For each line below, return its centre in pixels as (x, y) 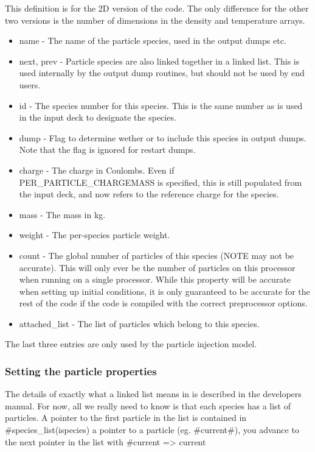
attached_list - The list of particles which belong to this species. (139, 323)
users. (30, 84)
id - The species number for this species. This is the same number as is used (161, 105)
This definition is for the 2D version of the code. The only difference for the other (157, 8)
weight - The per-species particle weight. (95, 235)
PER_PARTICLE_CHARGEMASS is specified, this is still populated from (161, 182)
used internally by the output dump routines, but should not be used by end (162, 73)
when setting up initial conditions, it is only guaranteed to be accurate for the (164, 291)
